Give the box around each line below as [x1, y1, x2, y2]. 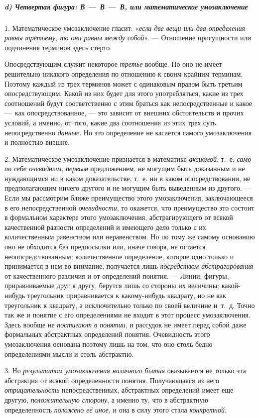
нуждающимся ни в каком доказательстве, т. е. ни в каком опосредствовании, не [4, 173, 251, 183]
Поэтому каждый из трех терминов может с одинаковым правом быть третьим [4, 78, 243, 89]
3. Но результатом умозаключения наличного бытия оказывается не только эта [4, 365, 246, 376]
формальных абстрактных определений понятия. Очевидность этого [4, 329, 210, 339]
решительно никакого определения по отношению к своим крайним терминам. [4, 68, 243, 79]
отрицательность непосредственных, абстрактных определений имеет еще [4, 385, 234, 395]
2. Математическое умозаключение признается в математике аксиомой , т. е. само [4, 153, 252, 164]
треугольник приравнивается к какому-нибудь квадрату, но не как [27, 290, 226, 300]
